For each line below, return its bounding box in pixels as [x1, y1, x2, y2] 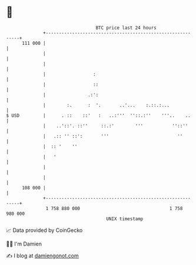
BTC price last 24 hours [95, 25, 157, 31]
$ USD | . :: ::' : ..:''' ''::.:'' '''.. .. [6, 112, 191, 119]
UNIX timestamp [106, 215, 144, 222]
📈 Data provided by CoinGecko [6, 227, 83, 234]
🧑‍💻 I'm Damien [6, 240, 42, 247]
